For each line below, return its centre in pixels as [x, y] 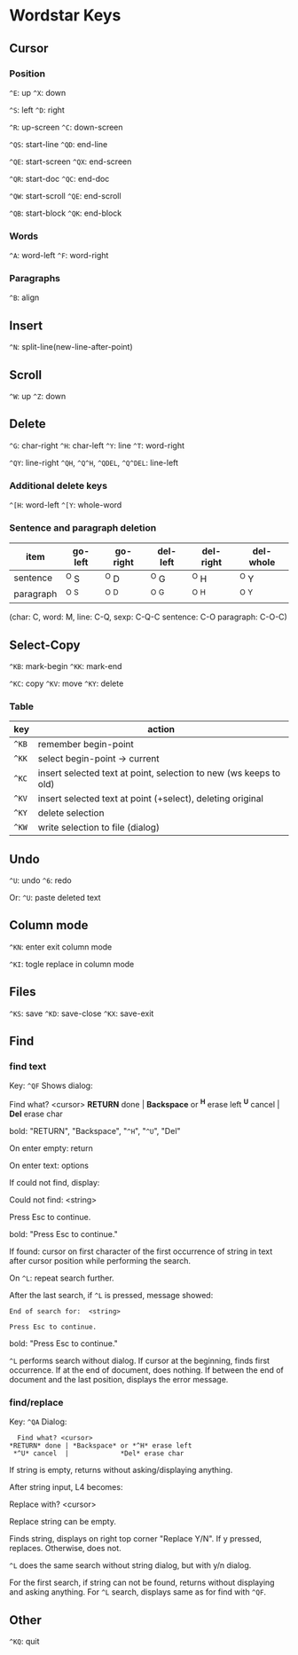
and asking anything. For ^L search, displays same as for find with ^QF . [138, 1592]
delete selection [71, 813]
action [161, 729]
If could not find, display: [55, 1183]
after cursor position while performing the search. [100, 1261]
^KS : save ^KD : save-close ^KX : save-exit [82, 1013]
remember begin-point [86, 745]
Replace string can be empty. [63, 1522]
